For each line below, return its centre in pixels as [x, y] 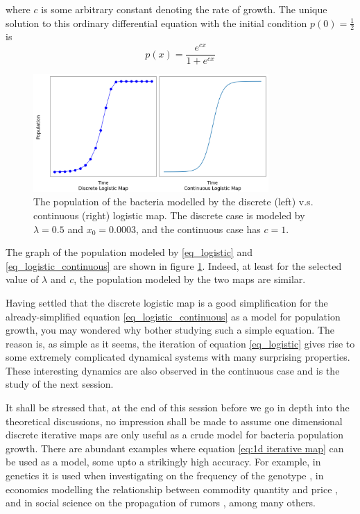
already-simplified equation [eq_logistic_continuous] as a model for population [173, 316]
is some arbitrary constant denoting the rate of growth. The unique [184, 9]
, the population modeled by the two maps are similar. [190, 279]
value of [22, 279]
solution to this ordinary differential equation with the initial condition [156, 23]
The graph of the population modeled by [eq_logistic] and [129, 252]
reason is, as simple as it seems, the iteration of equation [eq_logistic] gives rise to [180, 343]
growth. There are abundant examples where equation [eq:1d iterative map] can [175, 448]
